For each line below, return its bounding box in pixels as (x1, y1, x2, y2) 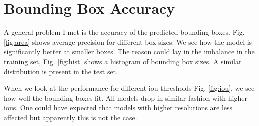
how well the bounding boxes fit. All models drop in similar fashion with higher (4, 92, 247, 103)
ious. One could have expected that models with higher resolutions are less (4, 102, 233, 113)
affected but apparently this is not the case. (4, 112, 137, 122)
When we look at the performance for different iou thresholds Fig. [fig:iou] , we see (4, 83, 255, 93)
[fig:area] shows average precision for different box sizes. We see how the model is (4, 36, 252, 47)
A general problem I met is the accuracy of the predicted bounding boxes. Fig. (4, 27, 245, 37)
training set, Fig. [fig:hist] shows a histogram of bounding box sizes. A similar (4, 56, 242, 66)
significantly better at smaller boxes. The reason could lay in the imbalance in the (4, 46, 255, 57)
